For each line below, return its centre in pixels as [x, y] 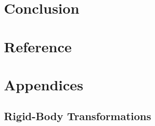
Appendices [44, 84]
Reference [38, 46]
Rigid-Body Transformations [77, 115]
